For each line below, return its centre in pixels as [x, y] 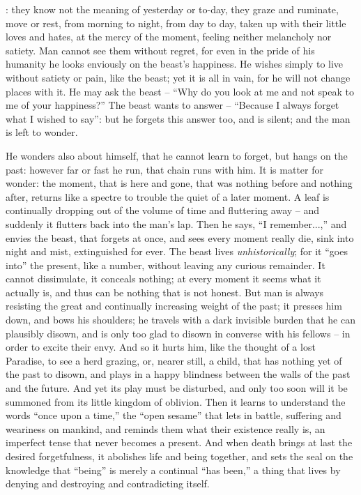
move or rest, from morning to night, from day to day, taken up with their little [176, 23]
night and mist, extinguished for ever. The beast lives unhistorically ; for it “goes [177, 251]
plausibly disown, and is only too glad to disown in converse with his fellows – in [178, 333]
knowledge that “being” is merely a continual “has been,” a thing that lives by [173, 470]
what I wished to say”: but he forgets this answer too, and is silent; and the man [178, 118]
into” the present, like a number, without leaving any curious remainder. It [166, 265]
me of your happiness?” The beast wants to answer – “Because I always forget [172, 105]
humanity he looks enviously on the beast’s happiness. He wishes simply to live [175, 64]
